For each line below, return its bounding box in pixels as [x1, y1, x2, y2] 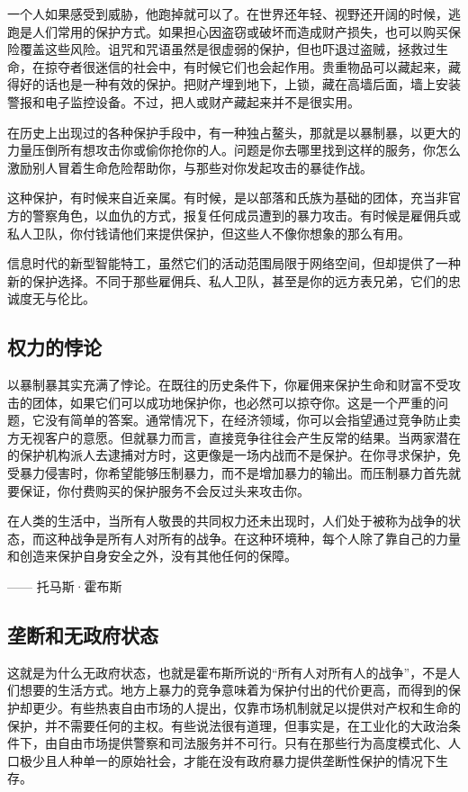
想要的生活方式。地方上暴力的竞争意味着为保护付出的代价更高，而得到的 [19, 680, 448, 699]
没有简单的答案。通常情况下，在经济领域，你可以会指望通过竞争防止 [44, 410, 448, 429]
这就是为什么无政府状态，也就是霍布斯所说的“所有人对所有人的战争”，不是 [7, 662, 448, 681]
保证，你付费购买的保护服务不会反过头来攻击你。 [19, 481, 310, 499]
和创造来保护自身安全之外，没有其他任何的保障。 [7, 546, 297, 565]
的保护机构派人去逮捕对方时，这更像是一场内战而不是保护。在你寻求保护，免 [7, 445, 461, 464]
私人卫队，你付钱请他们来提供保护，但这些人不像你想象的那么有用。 [7, 223, 410, 242]
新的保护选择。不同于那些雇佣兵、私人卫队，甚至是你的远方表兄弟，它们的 [7, 271, 448, 290]
